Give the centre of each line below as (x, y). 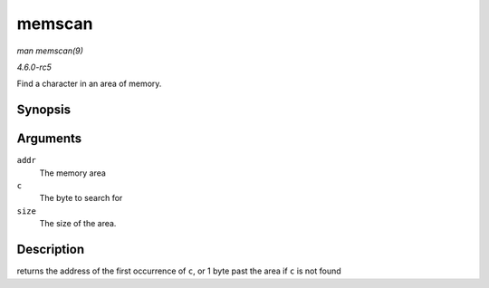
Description (51, 250)
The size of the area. (78, 224)
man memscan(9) (50, 51)
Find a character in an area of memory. (89, 84)
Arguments (49, 139)
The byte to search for (81, 198)
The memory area (72, 173)
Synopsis (44, 110)
